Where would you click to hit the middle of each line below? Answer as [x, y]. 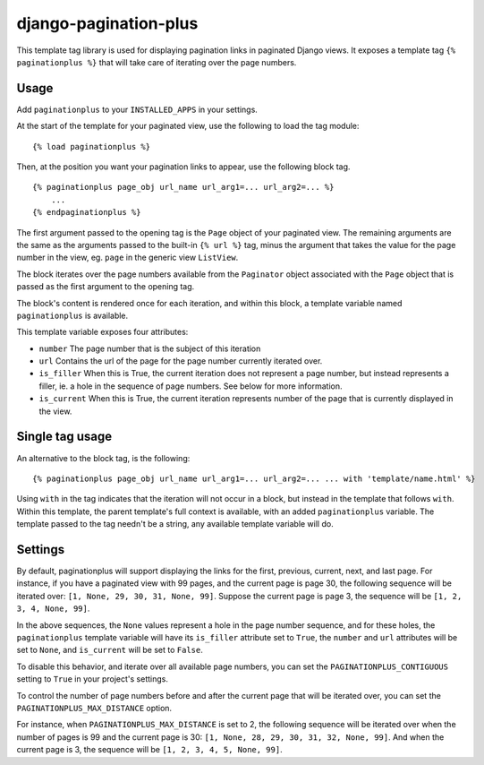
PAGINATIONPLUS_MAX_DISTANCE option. [94, 708]
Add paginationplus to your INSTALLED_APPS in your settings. [137, 109]
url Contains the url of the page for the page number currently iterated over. [181, 361]
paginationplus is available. [72, 315]
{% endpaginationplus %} [87, 212]
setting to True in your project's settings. [93, 679]
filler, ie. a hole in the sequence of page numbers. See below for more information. [191, 386]
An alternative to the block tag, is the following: [103, 458]
